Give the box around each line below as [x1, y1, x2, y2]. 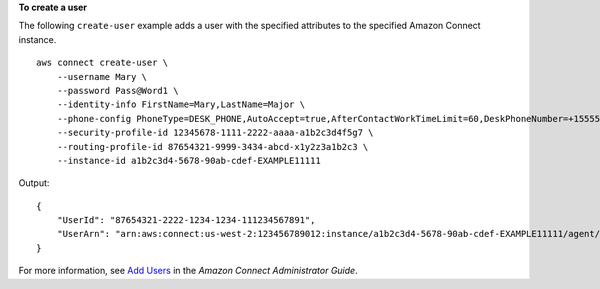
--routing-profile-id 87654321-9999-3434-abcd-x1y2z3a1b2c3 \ [56, 141, 369, 152]
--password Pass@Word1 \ [56, 85, 179, 96]
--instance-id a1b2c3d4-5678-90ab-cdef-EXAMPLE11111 [56, 155, 322, 166]
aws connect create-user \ [36, 57, 169, 69]
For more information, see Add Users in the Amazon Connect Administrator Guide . [18, 265, 359, 277]
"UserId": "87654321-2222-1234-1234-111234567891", [56, 215, 316, 226]
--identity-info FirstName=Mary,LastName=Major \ [56, 99, 305, 110]
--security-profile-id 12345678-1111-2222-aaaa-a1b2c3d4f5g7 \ [56, 127, 374, 139]
